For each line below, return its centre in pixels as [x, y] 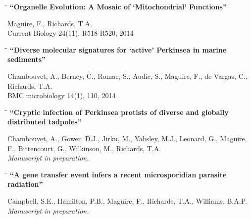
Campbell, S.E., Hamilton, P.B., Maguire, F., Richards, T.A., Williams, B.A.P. [127, 200]
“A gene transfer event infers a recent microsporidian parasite [118, 174]
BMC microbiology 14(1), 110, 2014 [62, 95]
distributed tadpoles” [45, 122]
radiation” [25, 184]
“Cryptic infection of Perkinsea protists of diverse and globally [119, 112]
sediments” [27, 59]
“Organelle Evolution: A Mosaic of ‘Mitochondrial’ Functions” [118, 6]
